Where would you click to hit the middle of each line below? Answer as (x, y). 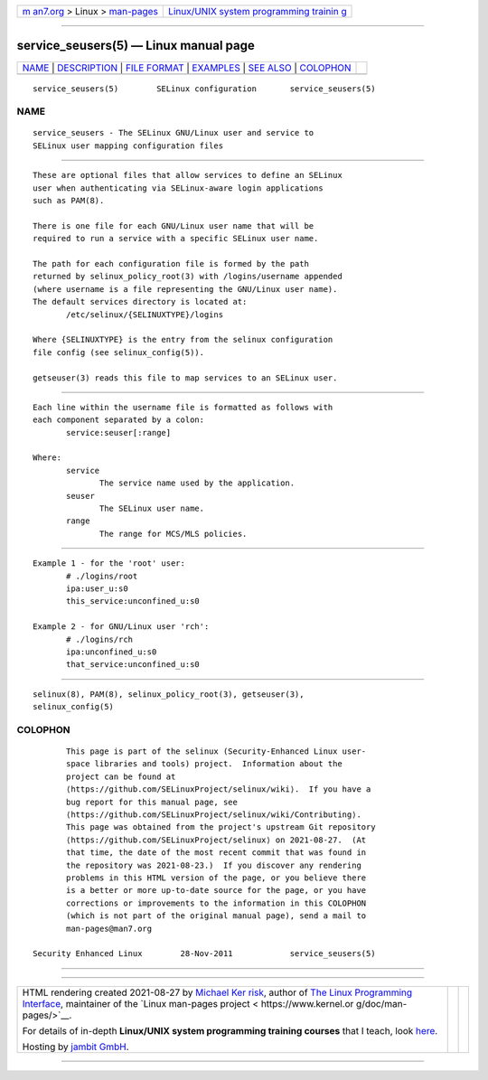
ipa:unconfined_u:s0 (112, 652)
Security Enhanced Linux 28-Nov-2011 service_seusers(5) (204, 954)
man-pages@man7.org (109, 928)
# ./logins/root (102, 576)
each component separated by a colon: (119, 420)
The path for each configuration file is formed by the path (171, 263)
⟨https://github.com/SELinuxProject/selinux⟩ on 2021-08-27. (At (216, 840)
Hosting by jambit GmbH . (76, 1047)
